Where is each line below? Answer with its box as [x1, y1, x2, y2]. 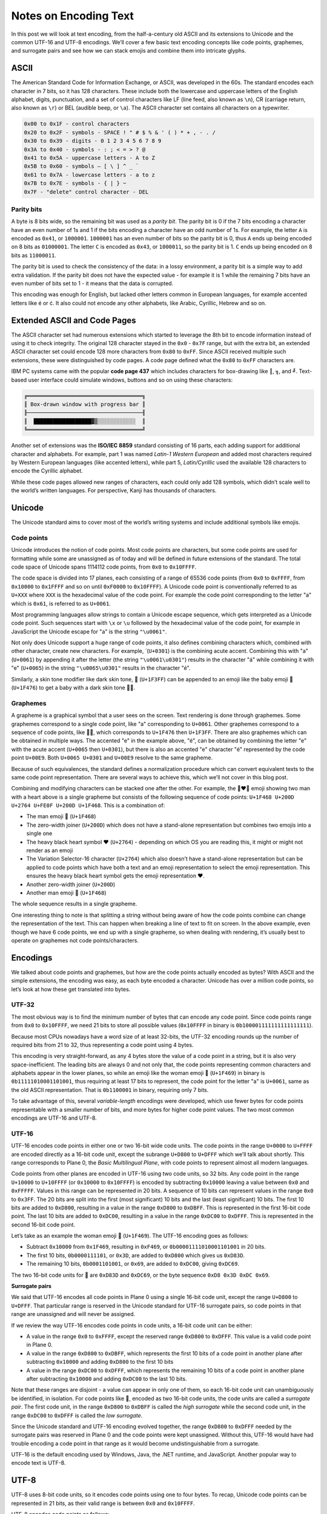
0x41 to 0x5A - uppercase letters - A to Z [24, 154, 156, 161]
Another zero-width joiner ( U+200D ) [26, 881, 116, 888]
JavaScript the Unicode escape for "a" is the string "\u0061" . [11, 627, 167, 635]
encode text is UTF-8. [11, 1459, 66, 1467]
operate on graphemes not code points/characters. [11, 936, 139, 944]
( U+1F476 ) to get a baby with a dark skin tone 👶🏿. [11, 684, 136, 692]
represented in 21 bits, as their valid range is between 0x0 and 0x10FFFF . [11, 1499, 195, 1507]
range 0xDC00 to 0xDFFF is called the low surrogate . [11, 1412, 143, 1419]
